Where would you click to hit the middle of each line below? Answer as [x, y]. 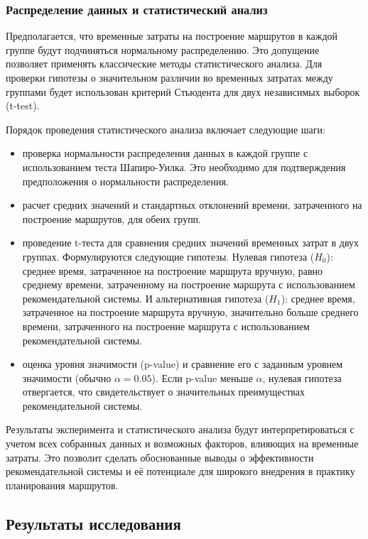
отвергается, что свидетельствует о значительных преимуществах [163, 392]
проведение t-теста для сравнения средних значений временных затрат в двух [191, 243]
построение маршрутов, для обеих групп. [112, 218]
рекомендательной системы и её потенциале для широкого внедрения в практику [180, 471]
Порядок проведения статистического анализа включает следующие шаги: [166, 129]
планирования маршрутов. [62, 485]
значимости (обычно [67, 377]
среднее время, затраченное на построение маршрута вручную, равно [173, 270]
